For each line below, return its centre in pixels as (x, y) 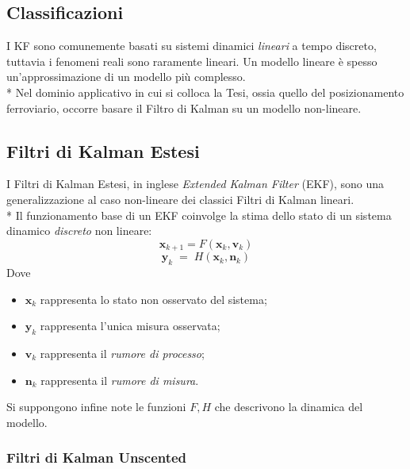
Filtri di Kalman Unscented (97, 457)
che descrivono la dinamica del (289, 407)
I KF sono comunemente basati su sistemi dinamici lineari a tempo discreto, (192, 46)
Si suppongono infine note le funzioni (96, 407)
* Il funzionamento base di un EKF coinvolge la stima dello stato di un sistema (199, 215)
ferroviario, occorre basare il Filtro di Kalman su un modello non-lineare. (184, 108)
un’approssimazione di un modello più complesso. (126, 77)
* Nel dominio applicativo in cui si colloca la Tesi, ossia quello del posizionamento (205, 92)
